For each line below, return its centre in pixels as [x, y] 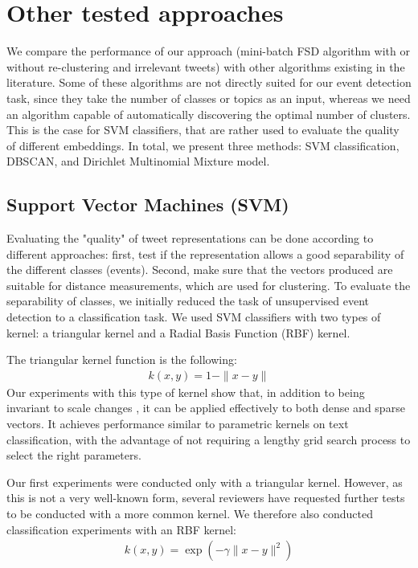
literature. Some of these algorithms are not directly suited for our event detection [209, 82]
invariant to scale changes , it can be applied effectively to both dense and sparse [206, 408]
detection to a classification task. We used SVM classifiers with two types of [194, 317]
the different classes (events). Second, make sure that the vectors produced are [200, 270]
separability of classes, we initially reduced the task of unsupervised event [188, 301]
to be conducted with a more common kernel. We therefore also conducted [190, 514]
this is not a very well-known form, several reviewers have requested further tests [206, 498]
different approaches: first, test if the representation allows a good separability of [205, 253]
